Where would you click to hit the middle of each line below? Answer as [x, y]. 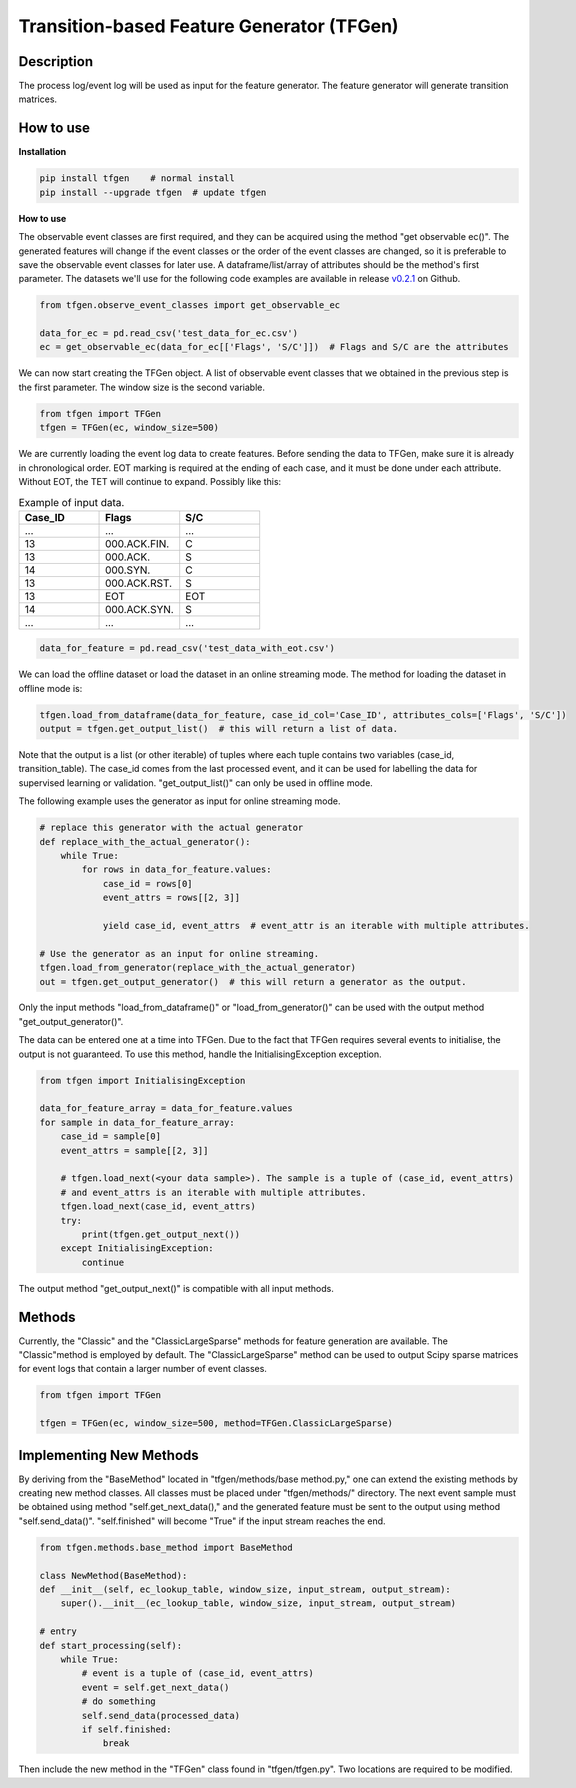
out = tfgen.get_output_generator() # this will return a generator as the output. [253, 981]
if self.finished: [126, 1729]
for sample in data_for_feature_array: [137, 1122]
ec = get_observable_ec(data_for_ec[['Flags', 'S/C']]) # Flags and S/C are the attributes [274, 347]
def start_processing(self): [111, 1645]
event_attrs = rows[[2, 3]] [171, 898]
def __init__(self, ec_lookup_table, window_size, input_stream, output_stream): [245, 1589]
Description [56, 61]
